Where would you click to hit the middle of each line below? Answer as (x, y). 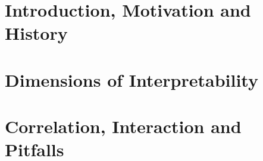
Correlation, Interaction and (123, 126)
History (36, 33)
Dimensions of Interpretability (131, 79)
